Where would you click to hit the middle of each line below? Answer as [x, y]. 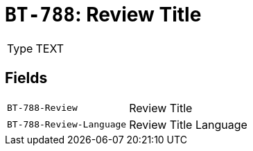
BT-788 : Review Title [103, 15]
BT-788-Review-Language [67, 125]
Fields [26, 78]
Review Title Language [188, 124]
